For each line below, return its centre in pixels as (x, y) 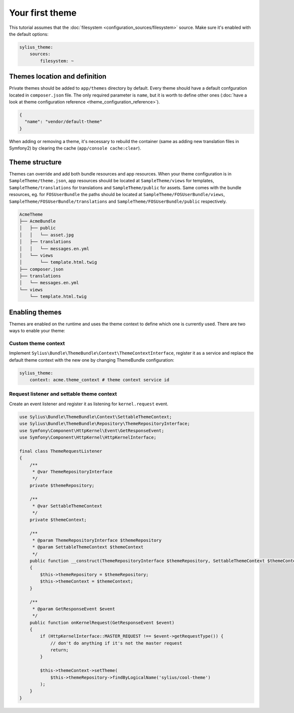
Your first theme (43, 13)
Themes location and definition (58, 77)
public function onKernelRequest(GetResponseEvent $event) (102, 623)
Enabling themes (35, 312)
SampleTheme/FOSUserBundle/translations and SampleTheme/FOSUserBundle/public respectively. (118, 201)
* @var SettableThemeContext (67, 506)
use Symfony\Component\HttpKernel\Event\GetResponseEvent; (92, 430)
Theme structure (35, 162)
